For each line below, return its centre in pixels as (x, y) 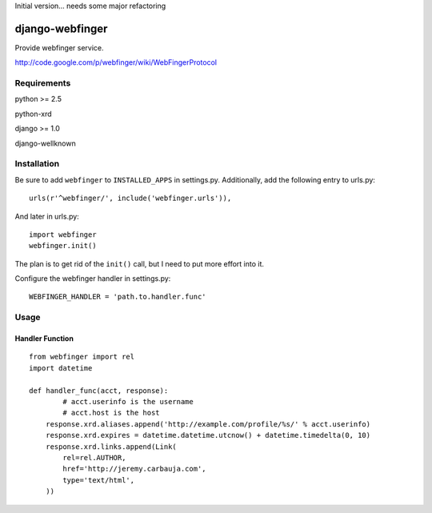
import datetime (61, 368)
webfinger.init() (63, 246)
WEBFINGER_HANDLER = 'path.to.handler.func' (118, 297)
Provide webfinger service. (59, 47)
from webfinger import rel (82, 357)
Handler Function (44, 339)
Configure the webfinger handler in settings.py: (93, 279)
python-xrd (33, 114)
